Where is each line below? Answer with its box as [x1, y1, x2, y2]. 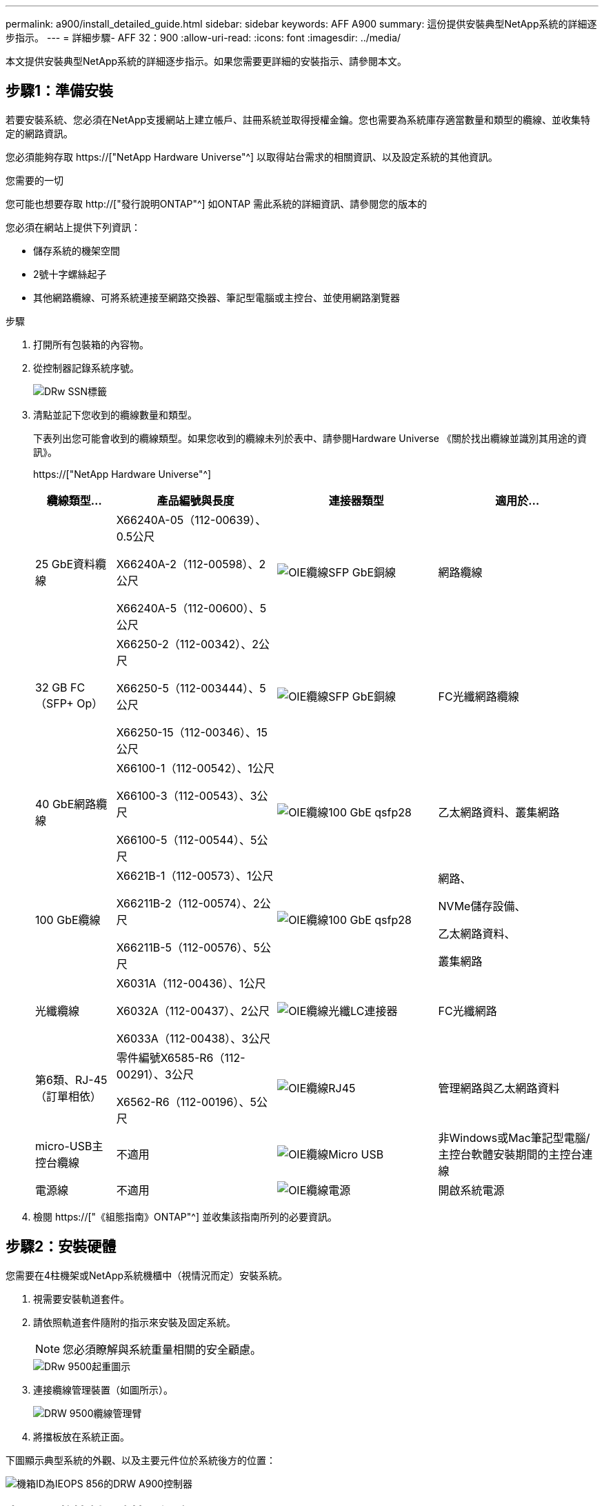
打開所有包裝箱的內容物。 [33, 338, 149, 350]
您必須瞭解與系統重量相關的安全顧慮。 [63, 1342, 262, 1356]
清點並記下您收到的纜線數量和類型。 [33, 408, 197, 421]
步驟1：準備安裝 [6, 82, 114, 100]
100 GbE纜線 [35, 912, 101, 927]
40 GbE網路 [35, 796, 97, 811]
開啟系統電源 [438, 1183, 505, 1197]
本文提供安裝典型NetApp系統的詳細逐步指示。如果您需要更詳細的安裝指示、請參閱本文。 [6, 55, 407, 67]
